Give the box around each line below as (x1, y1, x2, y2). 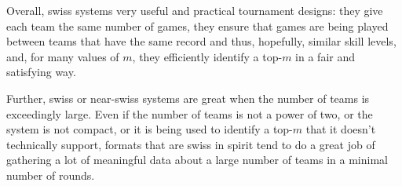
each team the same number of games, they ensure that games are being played (6, 17, 389, 34)
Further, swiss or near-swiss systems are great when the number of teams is (6, 89, 370, 106)
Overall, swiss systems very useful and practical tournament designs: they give (6, 2, 383, 18)
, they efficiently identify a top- (132, 48, 283, 64)
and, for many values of (6, 48, 119, 64)
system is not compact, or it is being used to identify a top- (6, 121, 293, 137)
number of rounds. (6, 166, 95, 183)
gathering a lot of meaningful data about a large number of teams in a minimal (6, 151, 388, 168)
